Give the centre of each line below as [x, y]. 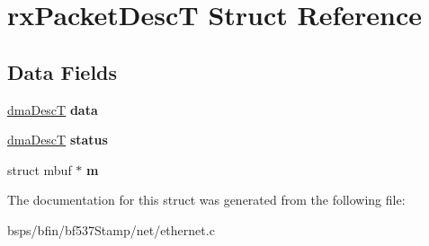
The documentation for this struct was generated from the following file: [206, 200]
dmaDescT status [58, 140]
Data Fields [63, 71]
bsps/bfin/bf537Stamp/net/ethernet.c [111, 229]
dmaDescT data [53, 109]
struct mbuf [40, 169]
